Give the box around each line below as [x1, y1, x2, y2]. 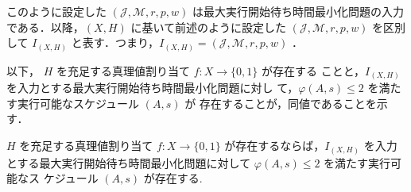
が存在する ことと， [261, 62, 366, 79]
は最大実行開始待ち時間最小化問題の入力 [192, 3, 405, 19]
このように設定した [6, 3, 107, 19]
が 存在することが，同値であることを [184, 94, 377, 111]
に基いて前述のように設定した [130, 18, 287, 35]
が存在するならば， [224, 137, 325, 153]
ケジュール [43, 170, 99, 186]
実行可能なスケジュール [17, 94, 140, 111]
